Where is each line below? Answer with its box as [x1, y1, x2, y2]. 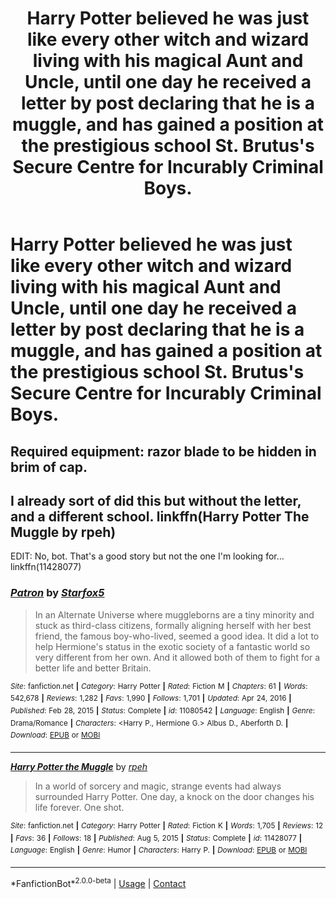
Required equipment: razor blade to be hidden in [10, 443, 317, 460]
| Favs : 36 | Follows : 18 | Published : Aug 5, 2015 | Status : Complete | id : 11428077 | [10, 833, 303, 843]
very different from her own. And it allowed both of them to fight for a [34, 651, 321, 663]
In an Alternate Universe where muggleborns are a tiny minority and [34, 608, 315, 621]
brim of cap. [10, 458, 88, 476]
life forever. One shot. [34, 801, 125, 813]
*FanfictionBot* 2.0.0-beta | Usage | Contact [10, 875, 187, 889]
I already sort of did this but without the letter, [10, 492, 302, 509]
